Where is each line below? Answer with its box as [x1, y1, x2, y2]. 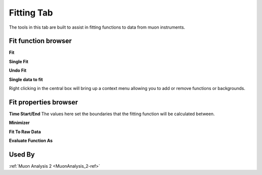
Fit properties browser [9, 98, 78, 106]
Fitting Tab [9, 7, 53, 18]
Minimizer [9, 120, 30, 126]
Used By [9, 150, 35, 158]
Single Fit [9, 58, 29, 64]
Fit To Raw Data [9, 129, 41, 135]
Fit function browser [9, 37, 72, 45]
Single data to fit [9, 76, 43, 82]
